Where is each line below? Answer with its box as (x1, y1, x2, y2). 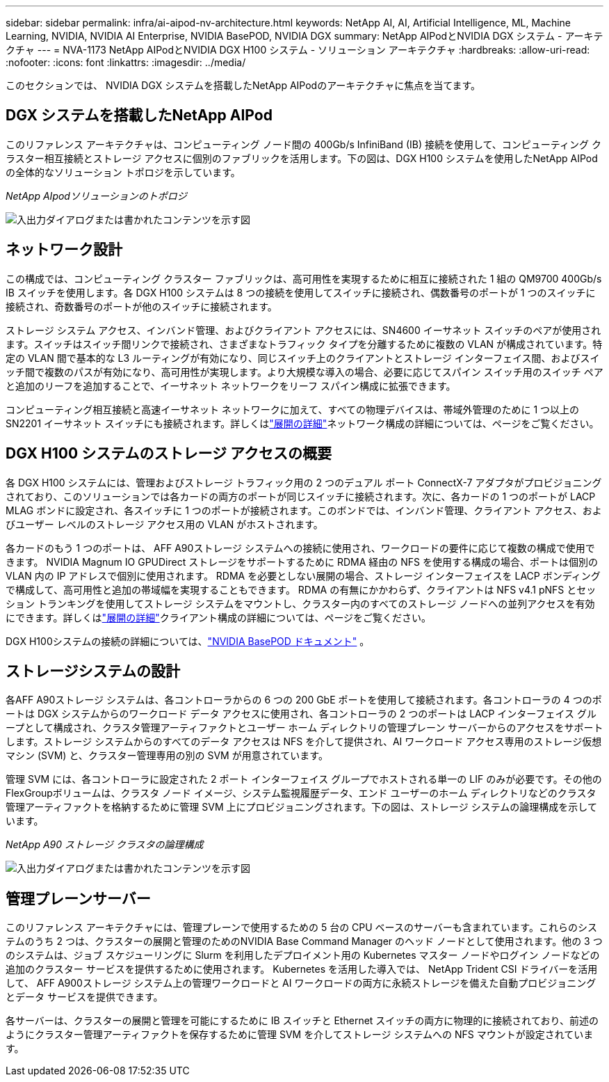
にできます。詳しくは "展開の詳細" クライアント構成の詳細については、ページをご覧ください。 (6, 611, 432, 623)
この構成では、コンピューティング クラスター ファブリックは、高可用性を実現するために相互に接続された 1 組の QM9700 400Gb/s (6, 272, 602, 285)
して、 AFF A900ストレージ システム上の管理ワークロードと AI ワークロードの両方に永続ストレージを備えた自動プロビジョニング (6, 977, 596, 989)
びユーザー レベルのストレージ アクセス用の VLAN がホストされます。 (6, 518, 323, 530)
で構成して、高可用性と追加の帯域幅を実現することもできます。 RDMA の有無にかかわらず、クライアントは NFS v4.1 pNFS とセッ (6, 583, 596, 596)
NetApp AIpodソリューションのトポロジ (6, 189, 187, 202)
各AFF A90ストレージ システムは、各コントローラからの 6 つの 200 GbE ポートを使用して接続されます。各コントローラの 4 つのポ (6, 694, 602, 706)
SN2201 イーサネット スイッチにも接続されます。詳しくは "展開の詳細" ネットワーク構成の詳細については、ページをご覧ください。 (6, 417, 599, 429)
